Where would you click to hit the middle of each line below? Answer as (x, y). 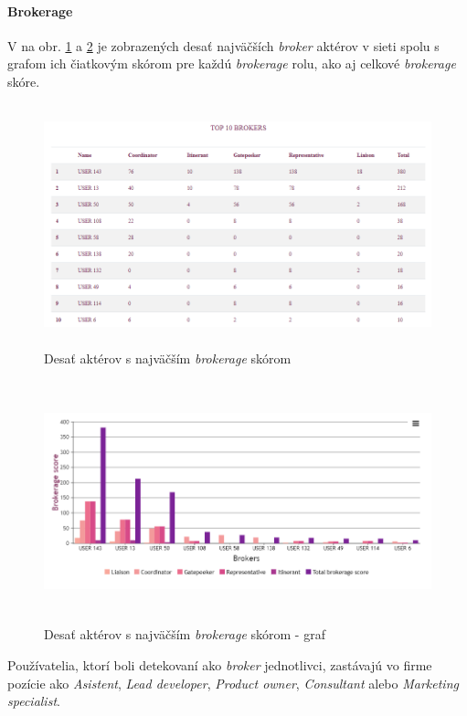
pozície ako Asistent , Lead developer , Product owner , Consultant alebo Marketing (233, 683)
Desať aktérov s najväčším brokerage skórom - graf (185, 634)
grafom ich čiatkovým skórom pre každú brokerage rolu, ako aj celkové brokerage (232, 63)
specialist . (34, 701)
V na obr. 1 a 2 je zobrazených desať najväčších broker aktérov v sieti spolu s (223, 45)
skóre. (24, 81)
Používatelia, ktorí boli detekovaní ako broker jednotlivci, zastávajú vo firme (220, 665)
